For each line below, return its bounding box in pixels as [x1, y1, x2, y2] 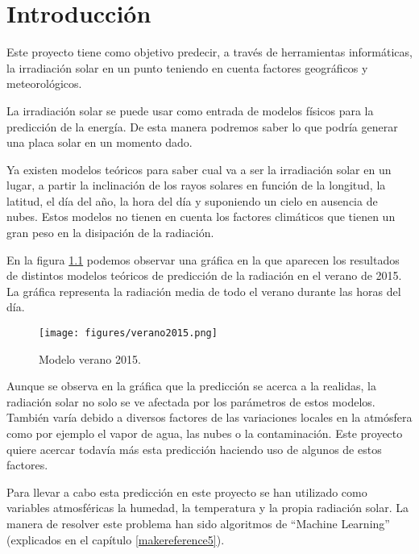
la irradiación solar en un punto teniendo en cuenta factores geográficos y [6, 59, 368, 76]
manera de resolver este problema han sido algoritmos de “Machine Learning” [6, 515, 390, 532]
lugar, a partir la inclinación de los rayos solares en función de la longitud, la [6, 177, 386, 194]
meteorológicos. [6, 75, 82, 92]
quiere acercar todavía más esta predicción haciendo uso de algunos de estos [6, 440, 382, 457]
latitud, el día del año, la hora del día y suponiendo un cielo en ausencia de [6, 192, 378, 209]
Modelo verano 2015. [39, 350, 141, 367]
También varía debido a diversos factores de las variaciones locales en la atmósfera [6, 409, 413, 426]
